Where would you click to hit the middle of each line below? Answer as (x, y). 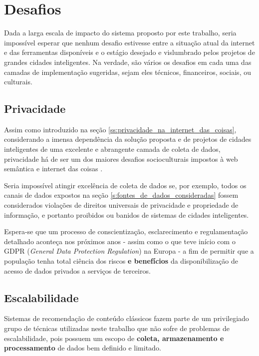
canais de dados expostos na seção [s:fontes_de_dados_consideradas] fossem (121, 195)
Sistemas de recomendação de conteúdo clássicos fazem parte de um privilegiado (127, 318)
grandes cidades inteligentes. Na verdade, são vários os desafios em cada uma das (128, 62)
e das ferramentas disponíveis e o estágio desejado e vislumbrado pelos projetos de (129, 52)
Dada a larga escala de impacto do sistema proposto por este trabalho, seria (120, 33)
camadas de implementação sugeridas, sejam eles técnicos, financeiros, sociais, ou (128, 72)
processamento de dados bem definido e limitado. (83, 348)
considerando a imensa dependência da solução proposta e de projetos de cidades (128, 139)
